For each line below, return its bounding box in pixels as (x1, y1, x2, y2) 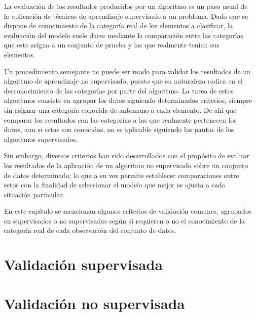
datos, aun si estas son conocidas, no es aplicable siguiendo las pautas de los (4, 124, 234, 135)
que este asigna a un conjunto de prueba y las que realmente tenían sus (4, 40, 219, 50)
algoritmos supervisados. (4, 134, 78, 144)
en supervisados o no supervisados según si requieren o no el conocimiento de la (4, 215, 245, 226)
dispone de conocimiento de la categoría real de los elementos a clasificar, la (4, 20, 233, 31)
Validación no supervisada (4, 293, 185, 313)
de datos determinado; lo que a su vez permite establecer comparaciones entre (4, 170, 239, 180)
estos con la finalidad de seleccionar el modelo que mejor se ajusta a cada (4, 180, 225, 190)
